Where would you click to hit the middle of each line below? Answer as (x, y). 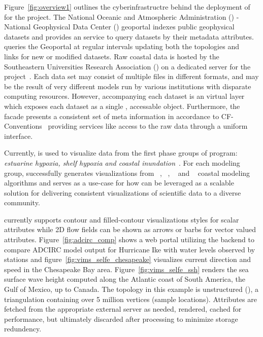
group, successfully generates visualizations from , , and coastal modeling (127, 173)
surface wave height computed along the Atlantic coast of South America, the (125, 279)
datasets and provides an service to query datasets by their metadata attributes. (129, 36)
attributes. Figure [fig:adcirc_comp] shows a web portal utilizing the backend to (129, 239)
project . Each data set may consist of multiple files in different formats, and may (131, 76)
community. (22, 202)
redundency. (23, 329)
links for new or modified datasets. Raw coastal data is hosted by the (112, 56)
